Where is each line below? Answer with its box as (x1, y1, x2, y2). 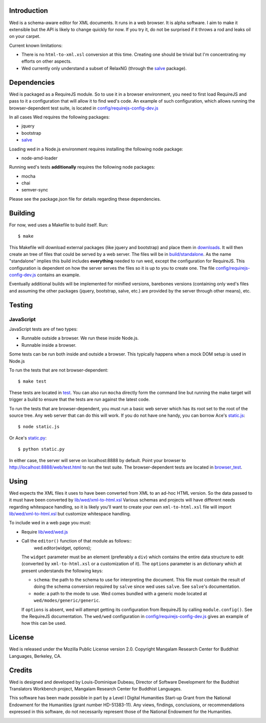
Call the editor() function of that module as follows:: (21, 538, 132, 544)
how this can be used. (21, 620, 66, 626)
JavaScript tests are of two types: (9, 326, 78, 332)
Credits (9, 666, 33, 674)
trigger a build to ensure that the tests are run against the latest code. (9, 397, 150, 402)
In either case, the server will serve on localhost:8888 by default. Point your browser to (9, 457, 186, 463)
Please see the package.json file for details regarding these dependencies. (9, 196, 161, 202)
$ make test (18, 379, 47, 384)
